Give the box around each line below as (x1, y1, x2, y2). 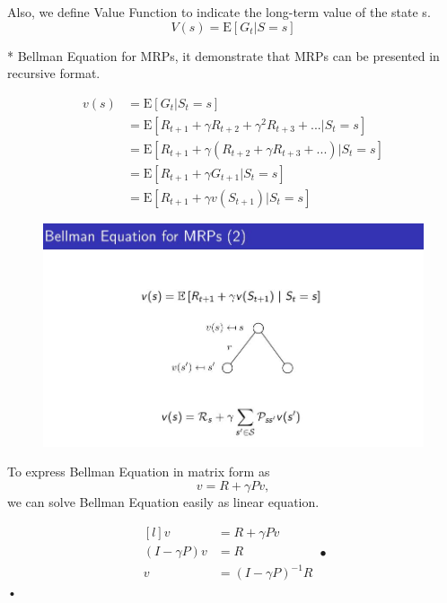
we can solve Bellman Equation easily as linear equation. (7, 493, 320, 511)
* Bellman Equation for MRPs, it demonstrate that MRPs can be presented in (7, 46, 440, 65)
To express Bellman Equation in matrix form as (7, 462, 270, 481)
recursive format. (7, 64, 101, 83)
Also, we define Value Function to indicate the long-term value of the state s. (7, 3, 431, 21)
